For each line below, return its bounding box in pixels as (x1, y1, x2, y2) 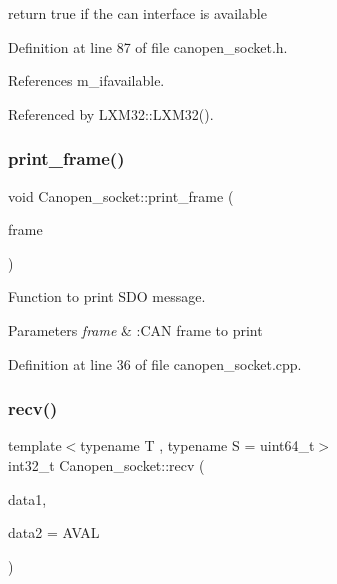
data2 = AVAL (8, 522, 100, 543)
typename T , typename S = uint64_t (80, 435, 315, 456)
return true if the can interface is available (8, 3, 267, 23)
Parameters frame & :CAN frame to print (8, 319, 263, 340)
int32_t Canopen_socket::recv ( (8, 454, 205, 475)
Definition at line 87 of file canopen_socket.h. (8, 36, 288, 57)
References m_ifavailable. (8, 70, 165, 91)
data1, (8, 488, 47, 509)
